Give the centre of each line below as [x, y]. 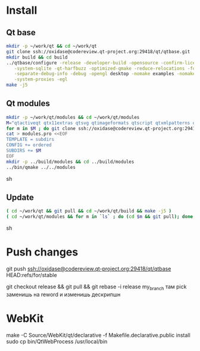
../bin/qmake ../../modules [41, 167]
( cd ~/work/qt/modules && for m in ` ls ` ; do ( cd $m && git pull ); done [100, 217]
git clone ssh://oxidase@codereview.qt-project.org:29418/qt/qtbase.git [98, 51]
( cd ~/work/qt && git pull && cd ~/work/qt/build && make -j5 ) [89, 211]
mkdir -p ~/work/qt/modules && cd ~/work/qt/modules [73, 117]
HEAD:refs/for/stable [32, 275]
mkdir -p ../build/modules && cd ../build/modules [70, 162]
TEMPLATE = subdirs [30, 140]
